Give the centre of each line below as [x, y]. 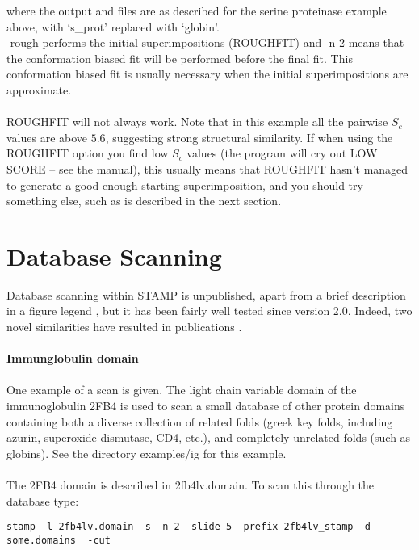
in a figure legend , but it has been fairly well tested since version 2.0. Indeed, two [209, 311]
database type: [43, 500]
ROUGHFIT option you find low [88, 153]
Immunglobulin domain [73, 358]
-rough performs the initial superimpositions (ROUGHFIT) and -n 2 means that [205, 42]
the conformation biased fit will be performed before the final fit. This [180, 58]
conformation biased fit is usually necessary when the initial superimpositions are [207, 74]
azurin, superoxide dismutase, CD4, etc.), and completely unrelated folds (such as [209, 437]
